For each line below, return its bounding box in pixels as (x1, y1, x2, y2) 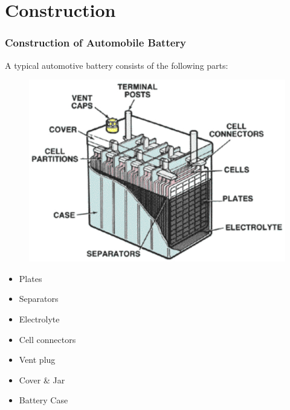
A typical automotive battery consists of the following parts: (5, 59, 228, 71)
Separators (19, 292, 59, 305)
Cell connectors (19, 333, 76, 345)
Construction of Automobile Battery (5, 35, 187, 50)
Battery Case (19, 394, 68, 406)
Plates (19, 272, 42, 284)
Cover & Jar (19, 373, 65, 386)
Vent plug (19, 353, 56, 366)
